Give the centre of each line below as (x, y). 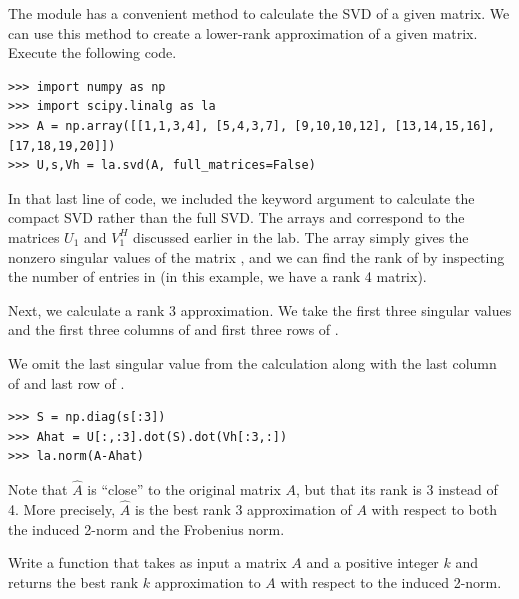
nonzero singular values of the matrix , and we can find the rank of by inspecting (256, 256)
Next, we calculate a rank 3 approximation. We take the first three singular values (260, 309)
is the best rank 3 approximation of (243, 508)
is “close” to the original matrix (184, 489)
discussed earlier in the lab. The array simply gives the (301, 236)
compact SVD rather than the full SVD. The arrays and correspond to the (236, 217)
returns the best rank (73, 581)
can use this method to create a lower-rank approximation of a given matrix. (243, 32)
